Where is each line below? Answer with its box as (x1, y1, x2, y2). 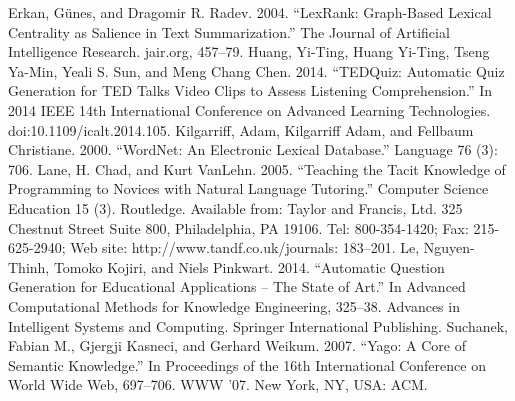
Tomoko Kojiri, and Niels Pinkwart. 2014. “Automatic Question (53, 256, 445, 277)
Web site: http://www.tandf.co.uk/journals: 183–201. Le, (70, 237, 420, 258)
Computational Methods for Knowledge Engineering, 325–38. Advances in (8, 295, 460, 316)
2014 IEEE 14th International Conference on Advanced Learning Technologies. (8, 99, 491, 120)
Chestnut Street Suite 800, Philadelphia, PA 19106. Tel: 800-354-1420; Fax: (8, 217, 469, 238)
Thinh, (8, 256, 50, 277)
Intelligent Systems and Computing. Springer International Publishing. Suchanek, (8, 315, 508, 336)
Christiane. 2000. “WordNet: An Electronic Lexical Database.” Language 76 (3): (8, 139, 498, 160)
